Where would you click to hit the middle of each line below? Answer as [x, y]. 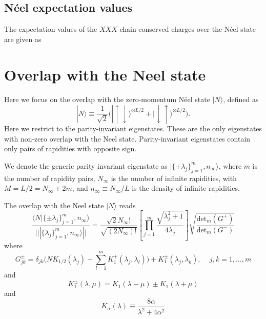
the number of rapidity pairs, [50, 178]
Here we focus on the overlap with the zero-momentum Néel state [107, 99]
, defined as [241, 99]
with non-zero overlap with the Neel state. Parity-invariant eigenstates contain [127, 138]
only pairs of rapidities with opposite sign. [70, 148]
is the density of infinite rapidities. [186, 188]
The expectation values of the [51, 29]
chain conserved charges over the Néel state [188, 29]
